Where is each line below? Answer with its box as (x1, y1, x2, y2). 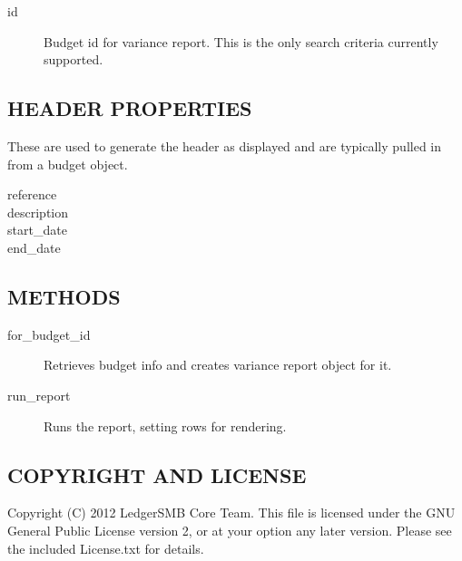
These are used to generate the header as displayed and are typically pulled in (7, 136, 442, 155)
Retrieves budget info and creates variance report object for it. (44, 355, 392, 374)
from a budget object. (7, 154, 128, 173)
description (7, 202, 69, 221)
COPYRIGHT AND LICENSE (7, 460, 307, 488)
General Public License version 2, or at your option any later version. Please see (7, 520, 452, 539)
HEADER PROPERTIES (7, 94, 252, 122)
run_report (7, 385, 71, 404)
